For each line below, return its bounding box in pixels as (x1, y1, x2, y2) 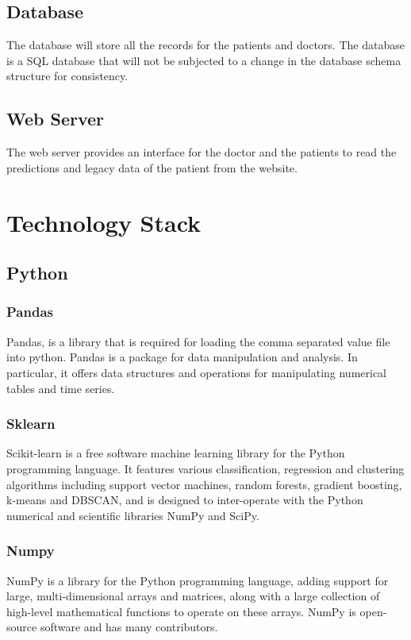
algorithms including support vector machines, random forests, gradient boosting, (6, 476, 402, 492)
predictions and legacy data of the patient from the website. (6, 159, 298, 175)
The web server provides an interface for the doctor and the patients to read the (6, 144, 397, 160)
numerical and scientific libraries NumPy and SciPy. (6, 507, 259, 523)
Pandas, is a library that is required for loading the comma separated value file (6, 333, 390, 349)
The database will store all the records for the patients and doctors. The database (6, 37, 405, 53)
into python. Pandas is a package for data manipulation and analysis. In (6, 349, 358, 365)
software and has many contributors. (40, 619, 218, 635)
